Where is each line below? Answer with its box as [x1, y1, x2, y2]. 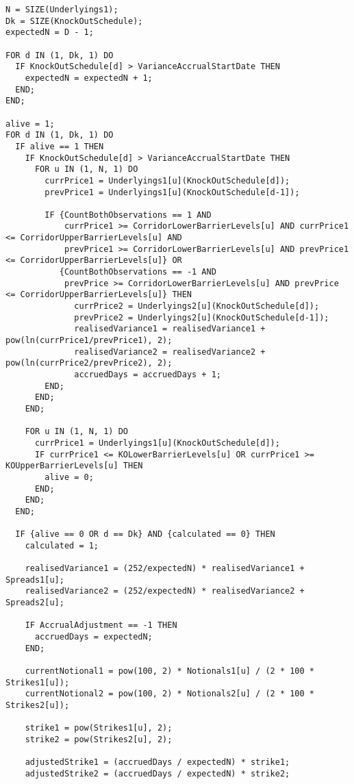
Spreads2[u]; [5, 598, 64, 608]
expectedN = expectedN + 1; [25, 73, 153, 83]
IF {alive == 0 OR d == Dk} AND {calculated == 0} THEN [15, 529, 275, 540]
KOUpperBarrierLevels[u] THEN [5, 461, 143, 471]
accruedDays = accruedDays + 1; [74, 370, 221, 379]
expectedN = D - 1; [5, 27, 94, 38]
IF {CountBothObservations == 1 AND [45, 210, 212, 220]
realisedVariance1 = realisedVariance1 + [74, 324, 266, 334]
